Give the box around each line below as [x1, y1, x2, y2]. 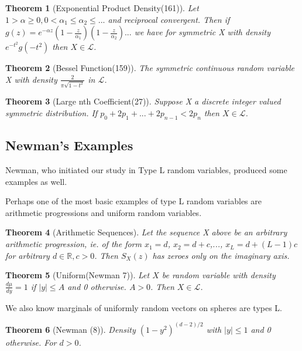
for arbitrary [5, 249, 50, 261]
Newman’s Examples [5, 136, 133, 154]
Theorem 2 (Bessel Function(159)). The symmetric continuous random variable [5, 62, 294, 74]
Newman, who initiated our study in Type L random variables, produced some [5, 164, 287, 176]
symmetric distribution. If [5, 107, 98, 119]
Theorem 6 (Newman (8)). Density [5, 323, 136, 335]
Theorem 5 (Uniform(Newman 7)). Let [5, 269, 150, 281]
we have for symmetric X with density [134, 26, 270, 38]
